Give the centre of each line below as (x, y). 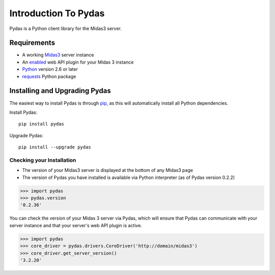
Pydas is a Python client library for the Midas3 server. (65, 28)
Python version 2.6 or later (50, 69)
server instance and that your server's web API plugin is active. (76, 225)
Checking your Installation (43, 160)
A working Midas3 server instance (58, 55)
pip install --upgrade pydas (55, 147)
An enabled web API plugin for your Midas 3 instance (78, 62)
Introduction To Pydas (57, 13)
